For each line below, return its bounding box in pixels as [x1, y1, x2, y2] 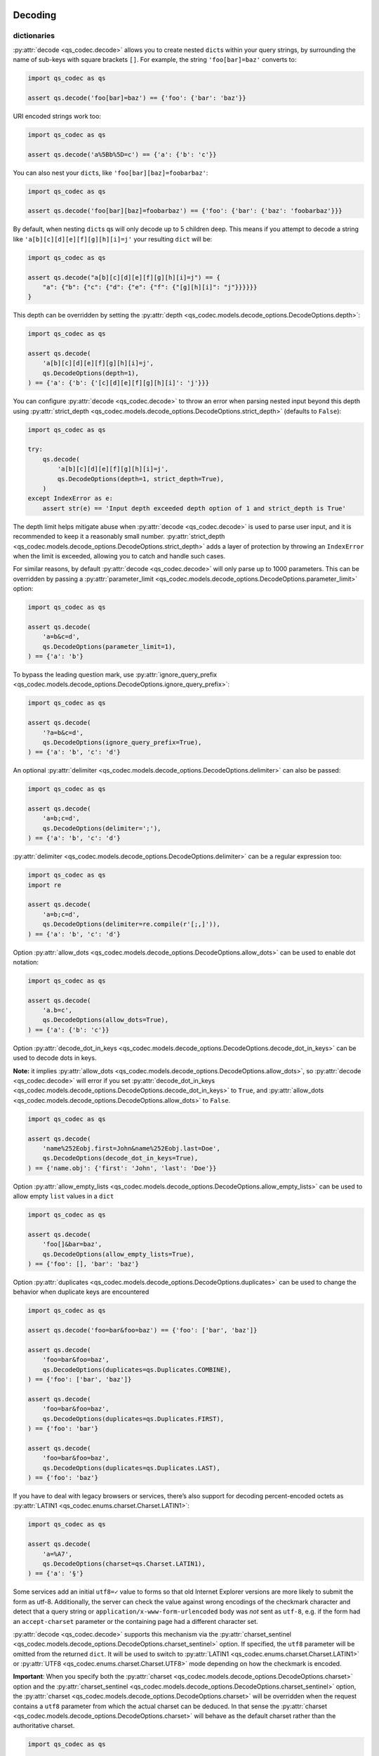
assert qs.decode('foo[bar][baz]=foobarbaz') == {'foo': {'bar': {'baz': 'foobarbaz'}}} [27, 207, 343, 215]
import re [27, 881, 62, 889]
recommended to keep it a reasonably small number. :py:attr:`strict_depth [13, 532, 225, 541]
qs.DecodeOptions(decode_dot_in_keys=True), [42, 1154, 199, 1162]
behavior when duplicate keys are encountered [13, 1287, 149, 1296]
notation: [13, 957, 39, 966]
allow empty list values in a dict [13, 1192, 114, 1200]
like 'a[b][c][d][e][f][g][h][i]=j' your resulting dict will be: [13, 235, 213, 243]
